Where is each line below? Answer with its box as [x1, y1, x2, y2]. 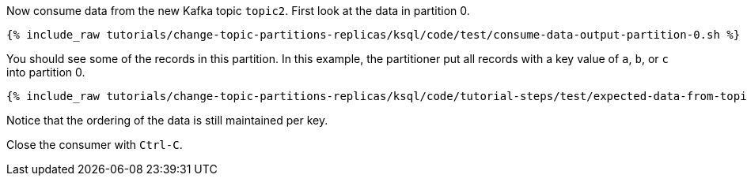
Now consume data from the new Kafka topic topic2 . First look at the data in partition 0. [6, 4, 470, 17]
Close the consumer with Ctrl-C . [6, 138, 183, 151]
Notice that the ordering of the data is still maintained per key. [6, 113, 328, 127]
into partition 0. [6, 65, 85, 79]
